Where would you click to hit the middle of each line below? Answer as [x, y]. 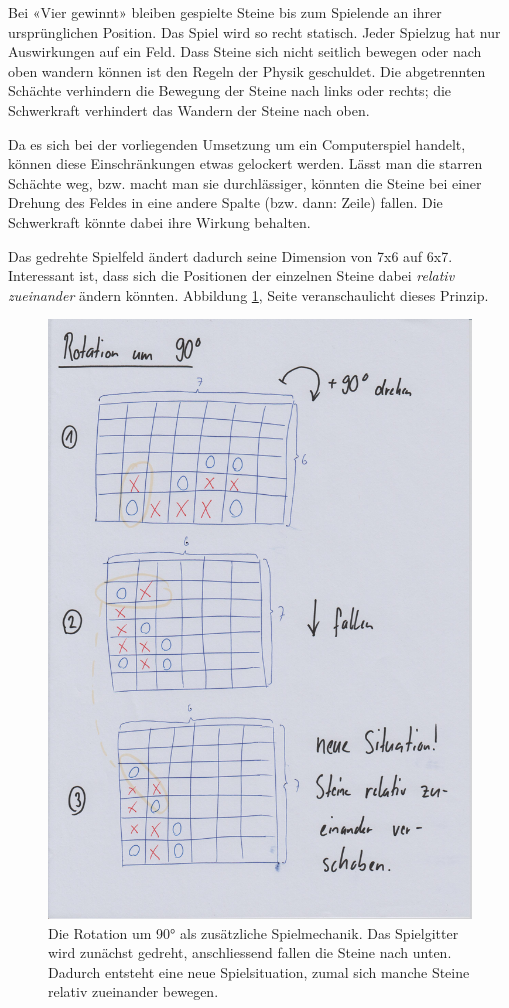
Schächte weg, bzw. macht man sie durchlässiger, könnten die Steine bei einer [245, 182]
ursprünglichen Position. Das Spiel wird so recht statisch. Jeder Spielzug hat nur [254, 31]
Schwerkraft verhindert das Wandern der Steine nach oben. [189, 109]
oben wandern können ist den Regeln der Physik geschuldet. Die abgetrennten [247, 70]
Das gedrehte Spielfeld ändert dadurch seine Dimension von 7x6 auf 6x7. [230, 255]
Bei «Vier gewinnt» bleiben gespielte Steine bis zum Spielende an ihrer [225, 12]
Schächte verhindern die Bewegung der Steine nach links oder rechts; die [230, 90]
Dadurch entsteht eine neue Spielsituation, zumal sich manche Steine [259, 971]
